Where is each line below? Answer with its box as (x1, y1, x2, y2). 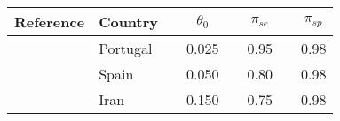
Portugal (99, 38, 153, 58)
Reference (14, 11, 85, 32)
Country (99, 11, 159, 32)
